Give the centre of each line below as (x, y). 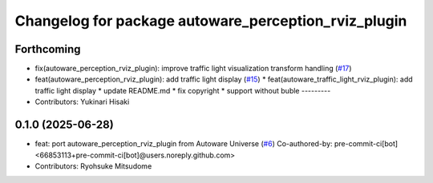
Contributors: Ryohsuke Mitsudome (93, 166)
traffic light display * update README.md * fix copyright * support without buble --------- (183, 90)
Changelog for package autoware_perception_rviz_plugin (211, 21)
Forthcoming (48, 49)
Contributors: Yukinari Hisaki (82, 102)
